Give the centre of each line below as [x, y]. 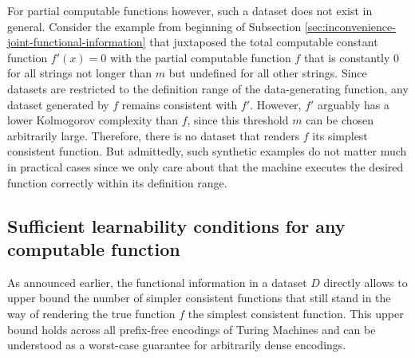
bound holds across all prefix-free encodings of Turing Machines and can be [192, 329]
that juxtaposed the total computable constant [264, 42]
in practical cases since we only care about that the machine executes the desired [206, 166]
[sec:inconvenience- [350, 26]
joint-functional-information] [77, 42]
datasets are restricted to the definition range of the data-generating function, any [208, 88]
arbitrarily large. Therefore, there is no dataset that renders [154, 135]
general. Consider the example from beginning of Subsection [154, 26]
